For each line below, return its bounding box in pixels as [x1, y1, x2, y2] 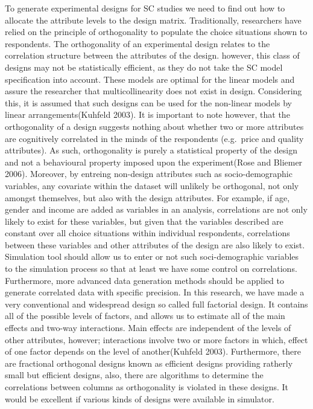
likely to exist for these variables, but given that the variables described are [5, 214, 283, 227]
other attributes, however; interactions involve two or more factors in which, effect [5, 333, 308, 346]
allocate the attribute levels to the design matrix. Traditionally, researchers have [5, 13, 302, 26]
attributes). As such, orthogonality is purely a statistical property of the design [5, 144, 297, 156]
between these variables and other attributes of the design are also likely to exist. [5, 238, 305, 251]
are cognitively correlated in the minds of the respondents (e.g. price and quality [5, 132, 304, 144]
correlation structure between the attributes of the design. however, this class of [5, 49, 300, 62]
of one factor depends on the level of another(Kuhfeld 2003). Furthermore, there [5, 345, 301, 358]
